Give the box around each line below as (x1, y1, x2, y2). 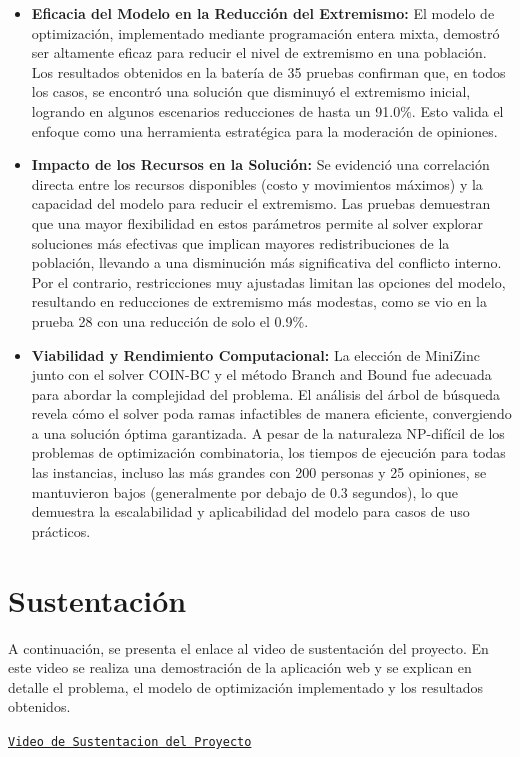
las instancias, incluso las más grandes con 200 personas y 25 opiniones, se (31, 462, 487, 483)
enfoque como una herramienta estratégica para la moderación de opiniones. (31, 120, 498, 141)
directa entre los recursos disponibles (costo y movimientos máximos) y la (31, 173, 483, 194)
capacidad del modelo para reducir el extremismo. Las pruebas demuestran (31, 193, 491, 214)
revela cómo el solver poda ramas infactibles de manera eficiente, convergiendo (31, 403, 512, 424)
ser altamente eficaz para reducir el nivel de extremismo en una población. (31, 42, 487, 63)
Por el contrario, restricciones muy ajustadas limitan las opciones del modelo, (31, 271, 506, 292)
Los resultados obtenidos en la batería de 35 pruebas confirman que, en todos (31, 61, 506, 82)
